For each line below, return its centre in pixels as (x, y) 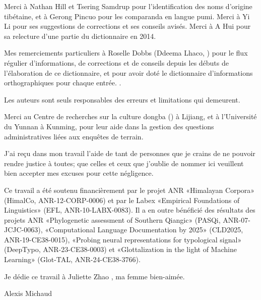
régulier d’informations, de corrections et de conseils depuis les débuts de (116, 62)
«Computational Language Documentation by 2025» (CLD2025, (144, 230)
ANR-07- (237, 219)
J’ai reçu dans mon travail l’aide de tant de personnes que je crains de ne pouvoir (130, 153)
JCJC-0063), (23, 230)
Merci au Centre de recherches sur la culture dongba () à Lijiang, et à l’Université (130, 116)
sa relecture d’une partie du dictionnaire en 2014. (80, 36)
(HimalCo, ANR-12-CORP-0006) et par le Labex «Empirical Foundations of (122, 200)
